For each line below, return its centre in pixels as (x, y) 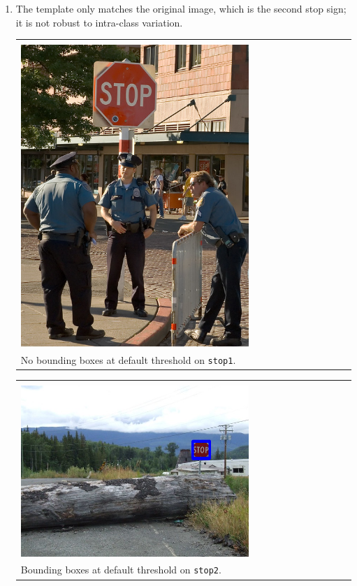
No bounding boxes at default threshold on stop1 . (128, 359)
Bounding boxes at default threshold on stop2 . (121, 570)
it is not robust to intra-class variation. (99, 22)
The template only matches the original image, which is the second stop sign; (181, 8)
